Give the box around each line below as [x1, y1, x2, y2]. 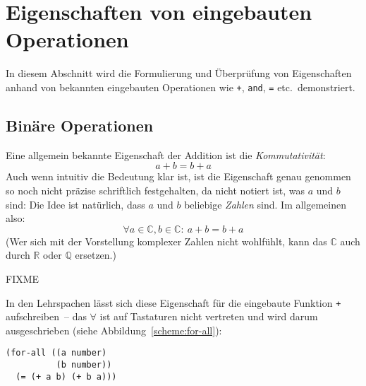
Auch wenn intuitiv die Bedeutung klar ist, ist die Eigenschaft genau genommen [6, 169, 351, 184]
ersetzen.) [75, 247, 116, 262]
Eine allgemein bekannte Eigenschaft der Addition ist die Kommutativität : [6, 147, 326, 162]
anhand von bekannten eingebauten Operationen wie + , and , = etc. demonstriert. [6, 79, 355, 94]
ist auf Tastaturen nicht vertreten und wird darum [99, 309, 318, 324]
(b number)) [56, 360, 112, 370]
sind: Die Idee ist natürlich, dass [6, 197, 145, 211]
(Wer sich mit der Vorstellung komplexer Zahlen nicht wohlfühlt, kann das [6, 233, 327, 248]
